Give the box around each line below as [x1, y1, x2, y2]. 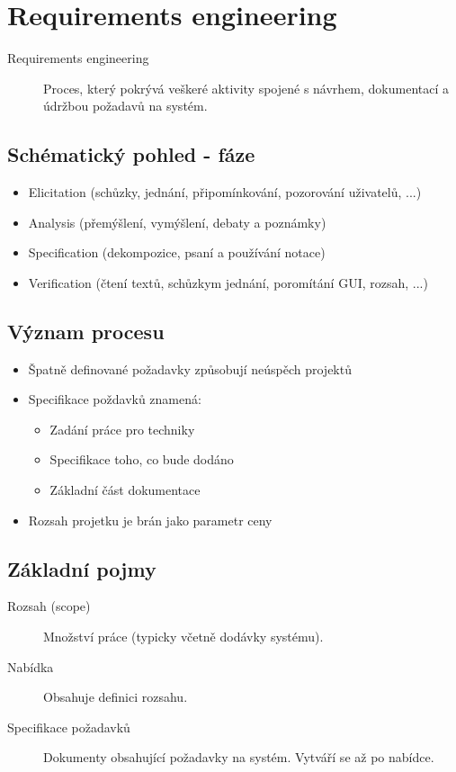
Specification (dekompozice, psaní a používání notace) [28, 243, 326, 262]
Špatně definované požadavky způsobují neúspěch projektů [28, 359, 352, 378]
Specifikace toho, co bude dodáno [49, 450, 234, 469]
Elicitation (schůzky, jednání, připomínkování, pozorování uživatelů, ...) [28, 183, 422, 202]
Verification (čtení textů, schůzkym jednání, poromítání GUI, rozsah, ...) [28, 273, 428, 292]
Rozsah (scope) [7, 597, 91, 615]
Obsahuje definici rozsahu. [43, 687, 188, 706]
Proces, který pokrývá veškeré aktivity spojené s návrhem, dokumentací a [43, 78, 450, 97]
